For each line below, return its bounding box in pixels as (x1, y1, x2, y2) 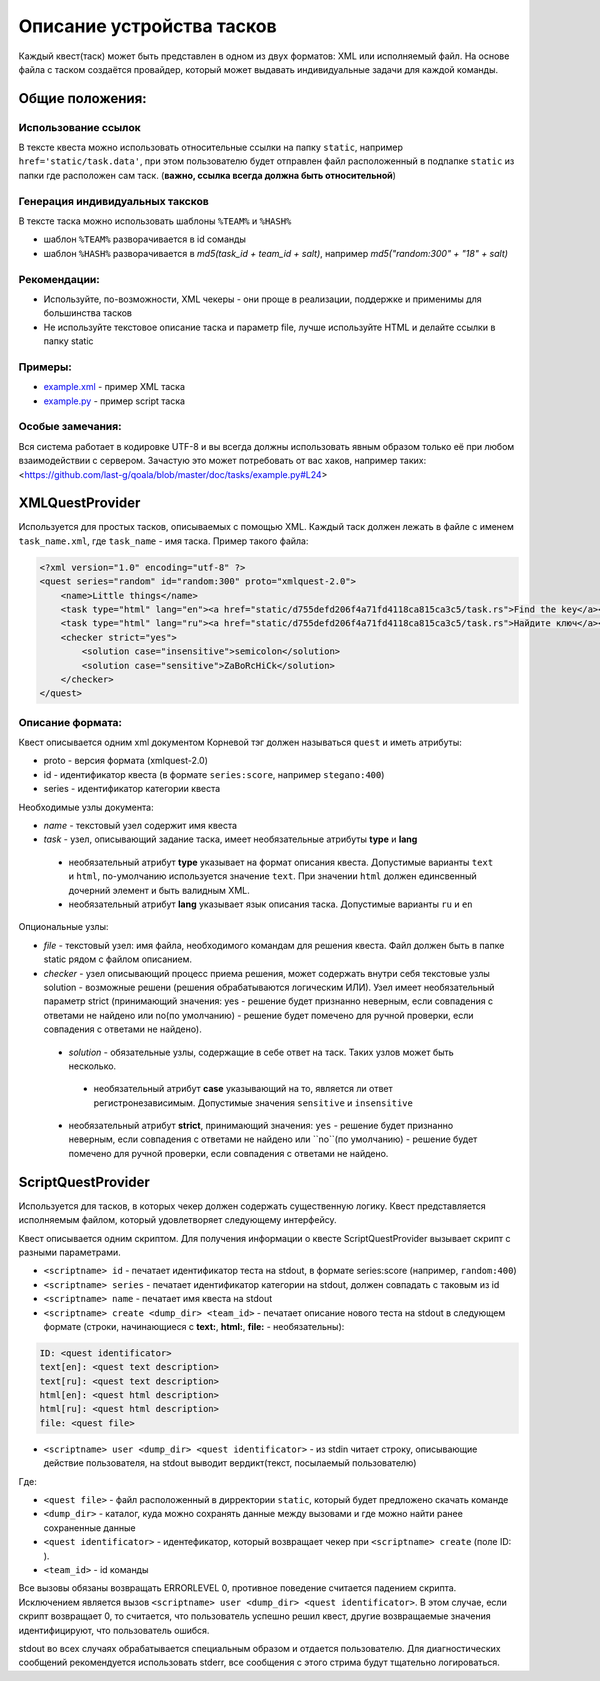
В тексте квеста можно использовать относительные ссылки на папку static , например (18, 141, 404, 154)
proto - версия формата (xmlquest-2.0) (43, 755, 209, 767)
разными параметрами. (18, 1246, 122, 1258)
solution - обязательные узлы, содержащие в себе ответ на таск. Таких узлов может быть (68, 1046, 454, 1058)
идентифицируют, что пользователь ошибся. (18, 1624, 210, 1636)
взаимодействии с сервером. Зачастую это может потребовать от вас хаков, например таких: (18, 455, 427, 467)
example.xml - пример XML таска (43, 381, 185, 393)
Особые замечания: (18, 420, 122, 434)
